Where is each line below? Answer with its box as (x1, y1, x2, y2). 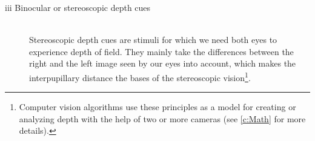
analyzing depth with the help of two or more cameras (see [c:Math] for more (19, 112, 306, 125)
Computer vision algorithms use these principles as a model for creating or (19, 100, 296, 113)
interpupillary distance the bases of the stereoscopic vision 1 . (29, 69, 251, 84)
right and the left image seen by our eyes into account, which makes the (29, 57, 296, 70)
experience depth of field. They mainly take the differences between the (29, 45, 294, 57)
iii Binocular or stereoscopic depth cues (5, 1, 151, 13)
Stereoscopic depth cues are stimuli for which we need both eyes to (29, 33, 277, 46)
